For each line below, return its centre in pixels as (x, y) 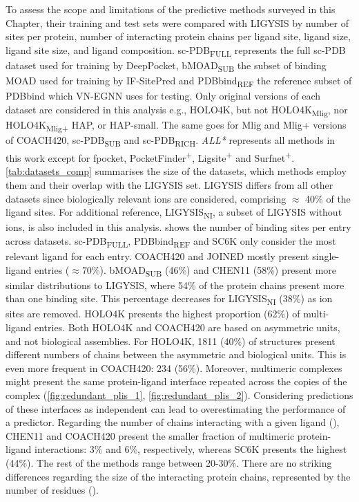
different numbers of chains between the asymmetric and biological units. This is (176, 354)
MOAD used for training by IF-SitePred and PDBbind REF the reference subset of (179, 81)
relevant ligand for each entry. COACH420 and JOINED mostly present (157, 256)
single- (326, 256)
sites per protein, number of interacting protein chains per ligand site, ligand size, (178, 36)
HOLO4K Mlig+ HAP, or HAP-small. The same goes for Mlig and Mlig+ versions (176, 125)
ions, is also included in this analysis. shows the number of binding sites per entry (178, 227)
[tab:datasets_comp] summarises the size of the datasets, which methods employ (176, 171)
